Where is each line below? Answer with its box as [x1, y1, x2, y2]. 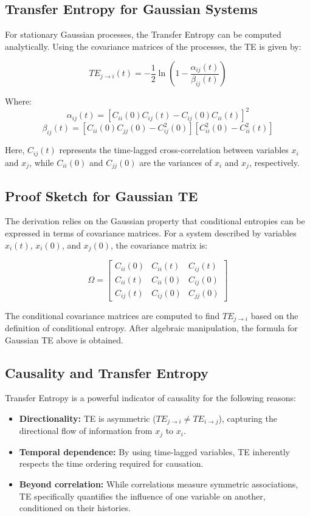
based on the [250, 309, 298, 322]
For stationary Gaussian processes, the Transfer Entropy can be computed [5, 28, 281, 41]
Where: [5, 95, 32, 108]
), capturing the [218, 411, 277, 424]
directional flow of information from [19, 424, 153, 437]
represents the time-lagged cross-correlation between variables [59, 143, 289, 156]
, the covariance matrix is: [111, 238, 208, 251]
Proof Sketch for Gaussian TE [5, 186, 198, 205]
